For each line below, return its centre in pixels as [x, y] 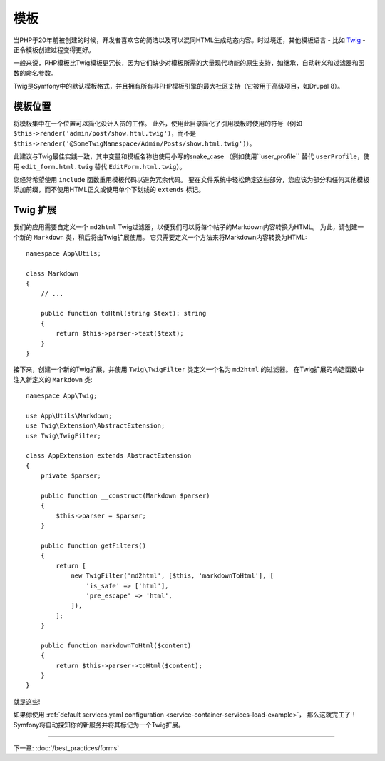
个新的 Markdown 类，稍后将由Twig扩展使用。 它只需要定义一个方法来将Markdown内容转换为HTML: [160, 237]
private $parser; [71, 476]
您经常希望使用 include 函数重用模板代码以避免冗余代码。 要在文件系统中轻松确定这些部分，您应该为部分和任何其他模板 [191, 179]
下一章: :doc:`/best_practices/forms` [66, 748]
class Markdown [52, 273]
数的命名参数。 [35, 73]
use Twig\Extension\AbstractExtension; [96, 426]
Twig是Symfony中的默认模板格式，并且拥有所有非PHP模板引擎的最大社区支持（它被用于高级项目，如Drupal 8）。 [179, 86]
